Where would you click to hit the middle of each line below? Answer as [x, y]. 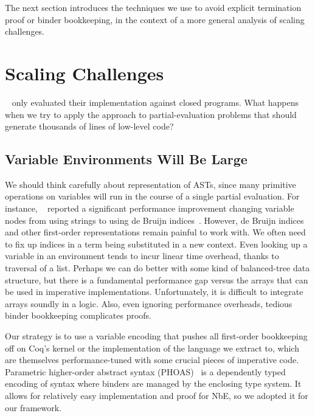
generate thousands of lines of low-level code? [89, 126]
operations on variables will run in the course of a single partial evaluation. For [152, 196]
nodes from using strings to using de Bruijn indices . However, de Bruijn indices [154, 220]
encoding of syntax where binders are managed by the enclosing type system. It [153, 383]
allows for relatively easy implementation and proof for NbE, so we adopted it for [157, 395]
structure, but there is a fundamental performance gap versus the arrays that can [157, 279]
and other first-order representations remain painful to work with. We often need [155, 232]
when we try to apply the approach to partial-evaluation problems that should [151, 114]
